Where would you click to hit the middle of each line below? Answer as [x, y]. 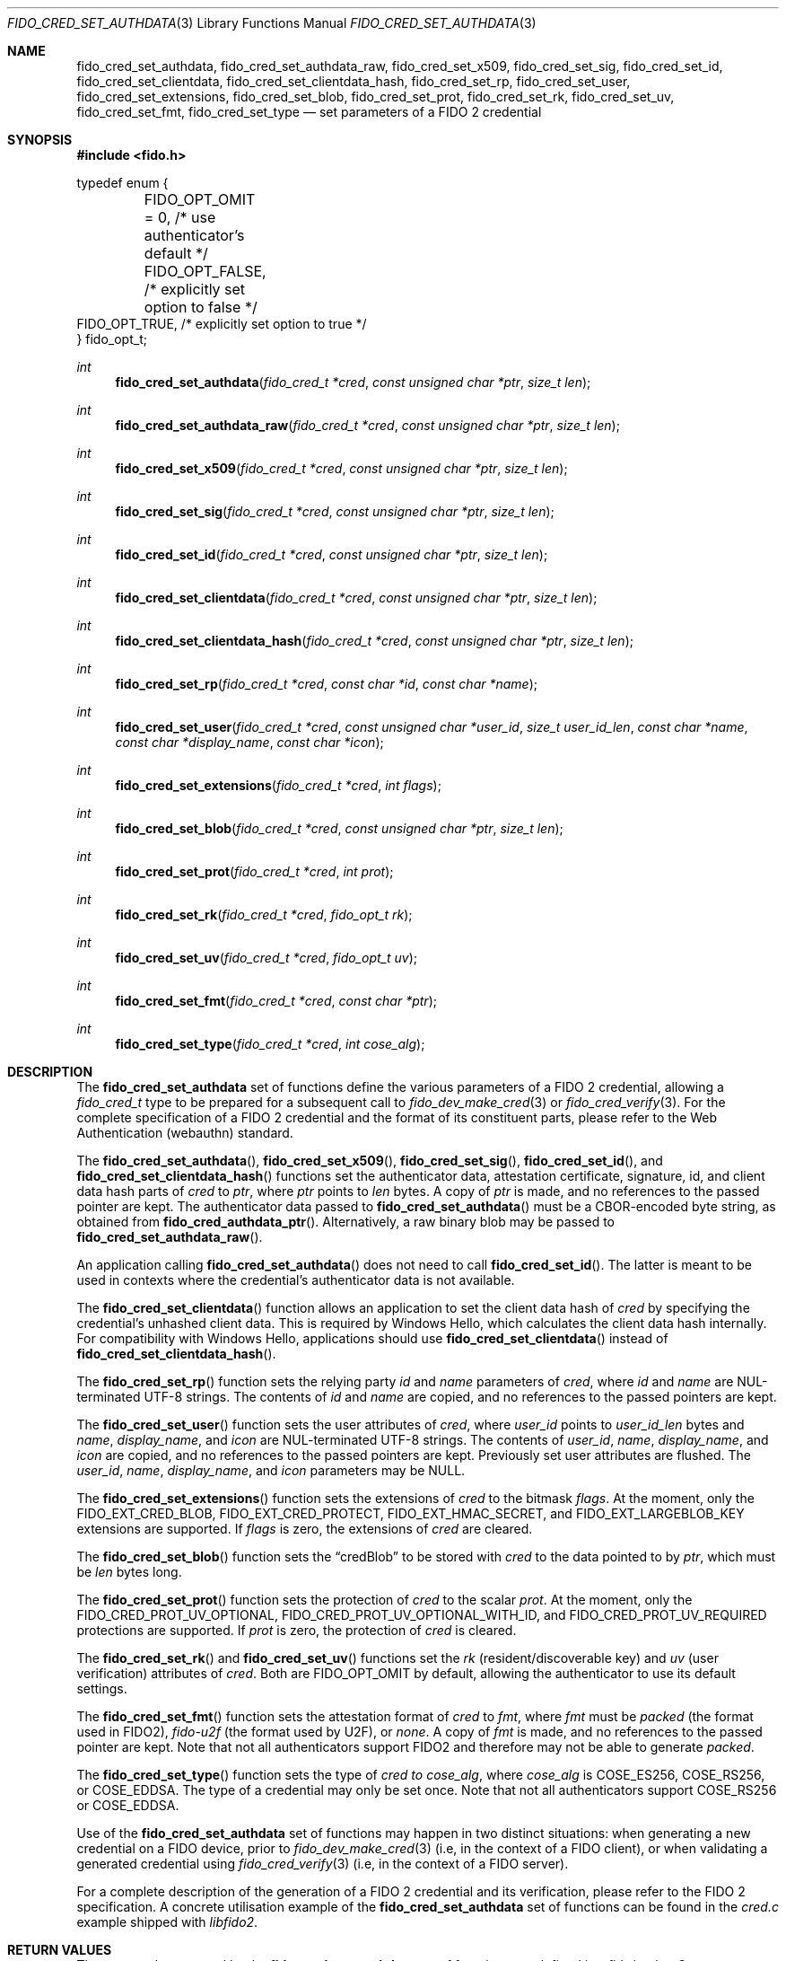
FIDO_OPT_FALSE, [205, 271]
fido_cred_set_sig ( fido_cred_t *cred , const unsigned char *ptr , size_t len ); [335, 511]
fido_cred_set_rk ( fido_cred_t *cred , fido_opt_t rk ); [264, 915]
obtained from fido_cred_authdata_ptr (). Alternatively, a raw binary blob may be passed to [345, 1222]
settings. [102, 1688]
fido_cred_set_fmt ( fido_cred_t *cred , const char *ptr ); [276, 1001]
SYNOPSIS [40, 140]
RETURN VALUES [60, 1950]
